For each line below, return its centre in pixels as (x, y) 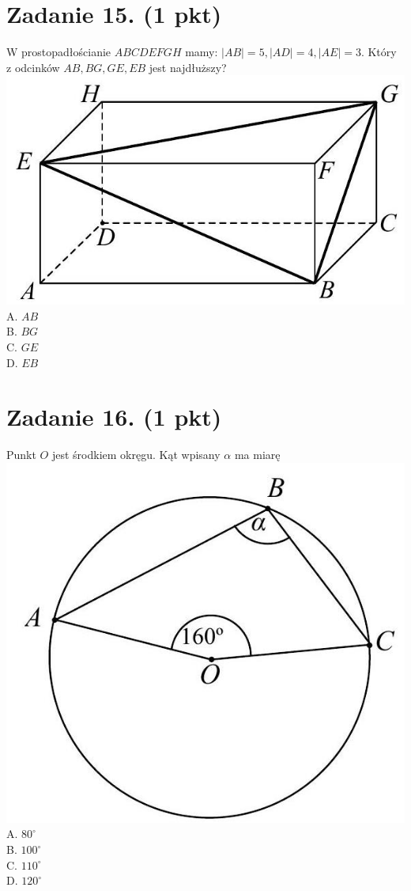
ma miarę (257, 455)
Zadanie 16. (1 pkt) (114, 417)
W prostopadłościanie (59, 52)
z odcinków (33, 67)
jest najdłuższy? (188, 67)
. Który (379, 52)
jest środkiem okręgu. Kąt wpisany (136, 455)
